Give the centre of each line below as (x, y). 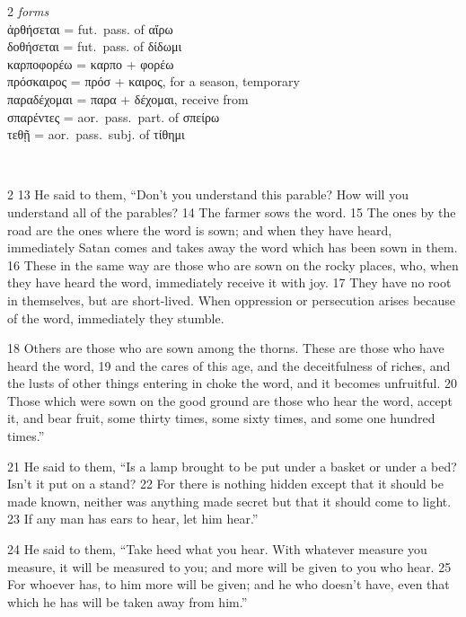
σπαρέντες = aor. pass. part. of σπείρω (114, 116)
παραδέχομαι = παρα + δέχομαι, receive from (128, 98)
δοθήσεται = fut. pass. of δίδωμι (95, 46)
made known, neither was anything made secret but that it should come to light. (229, 501)
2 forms (28, 11)
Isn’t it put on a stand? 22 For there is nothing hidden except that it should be (225, 484)
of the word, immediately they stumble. (116, 317)
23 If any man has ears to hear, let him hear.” (133, 519)
